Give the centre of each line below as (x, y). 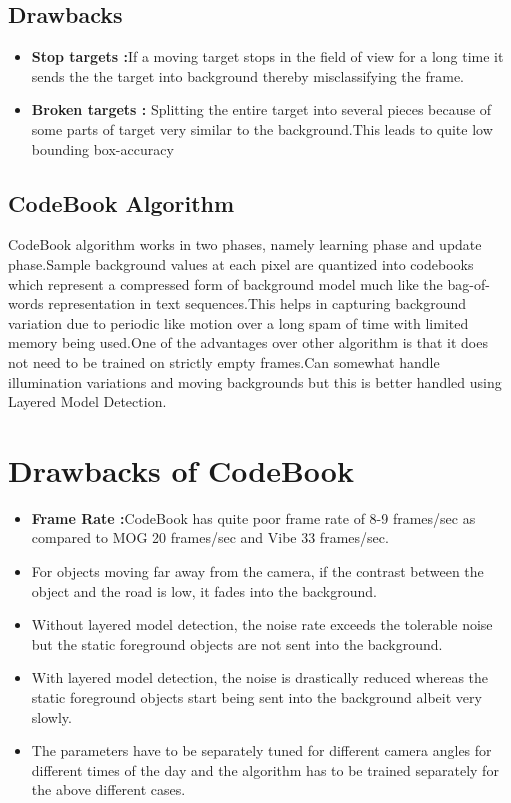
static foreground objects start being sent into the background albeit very (256, 697)
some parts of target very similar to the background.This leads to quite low (262, 128)
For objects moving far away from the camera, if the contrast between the (257, 571)
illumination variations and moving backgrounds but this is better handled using (255, 381)
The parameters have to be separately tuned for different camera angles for (261, 750)
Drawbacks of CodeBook (181, 469)
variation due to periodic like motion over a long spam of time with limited (238, 322)
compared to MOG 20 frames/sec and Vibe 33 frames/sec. (210, 537)
